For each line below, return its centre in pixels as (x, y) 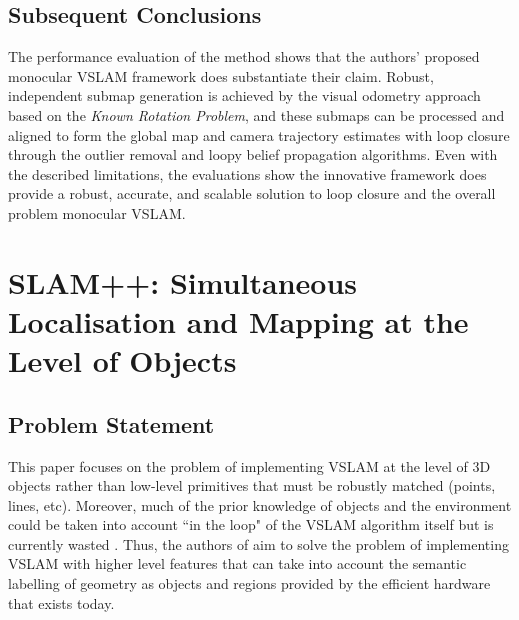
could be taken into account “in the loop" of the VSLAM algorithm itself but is (251, 524)
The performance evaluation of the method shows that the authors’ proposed (244, 56)
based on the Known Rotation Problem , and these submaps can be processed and (256, 114)
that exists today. (61, 602)
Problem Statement (111, 423)
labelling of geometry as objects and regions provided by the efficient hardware (249, 583)
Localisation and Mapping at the (238, 320)
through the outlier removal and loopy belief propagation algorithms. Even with (253, 154)
